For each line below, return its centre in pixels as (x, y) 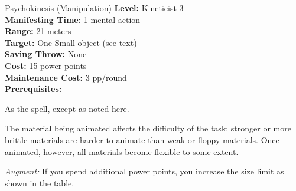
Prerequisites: (33, 89)
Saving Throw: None (46, 54)
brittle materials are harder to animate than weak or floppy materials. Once (142, 139)
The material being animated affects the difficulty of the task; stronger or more (148, 128)
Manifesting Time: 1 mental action (73, 19)
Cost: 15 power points (46, 65)
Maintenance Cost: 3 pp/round (66, 77)
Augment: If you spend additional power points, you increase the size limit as (144, 171)
